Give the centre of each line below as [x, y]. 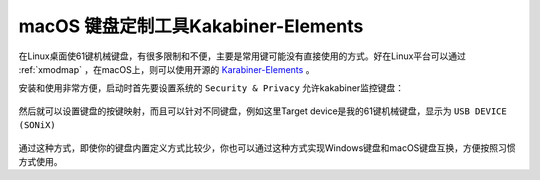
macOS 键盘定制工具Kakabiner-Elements [191, 26]
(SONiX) [37, 125]
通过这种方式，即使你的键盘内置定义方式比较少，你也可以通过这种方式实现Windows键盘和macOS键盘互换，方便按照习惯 [267, 147]
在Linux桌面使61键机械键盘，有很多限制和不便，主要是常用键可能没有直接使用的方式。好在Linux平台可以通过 [242, 56]
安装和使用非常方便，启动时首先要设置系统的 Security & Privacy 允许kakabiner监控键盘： [211, 88]
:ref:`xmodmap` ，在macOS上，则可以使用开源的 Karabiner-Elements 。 [166, 69]
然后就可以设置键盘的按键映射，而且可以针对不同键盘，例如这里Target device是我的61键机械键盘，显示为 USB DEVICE [262, 111]
